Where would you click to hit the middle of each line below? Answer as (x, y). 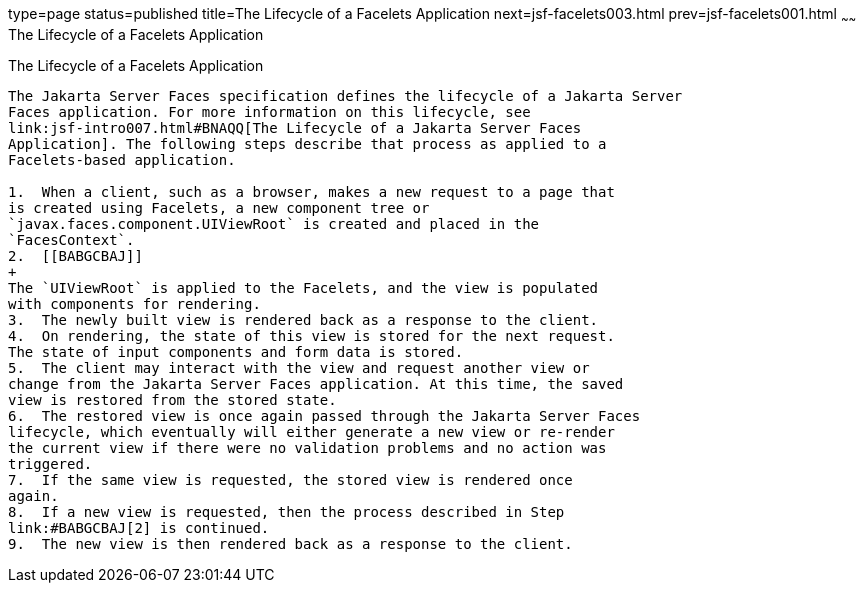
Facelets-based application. (122, 159)
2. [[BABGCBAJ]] (75, 255)
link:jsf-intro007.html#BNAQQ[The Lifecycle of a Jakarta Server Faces (295, 127)
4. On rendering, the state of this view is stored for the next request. (311, 335)
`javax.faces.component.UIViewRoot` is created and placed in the (274, 223)
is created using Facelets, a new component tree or (219, 207)
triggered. (50, 463)
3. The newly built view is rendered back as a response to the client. (303, 319)
